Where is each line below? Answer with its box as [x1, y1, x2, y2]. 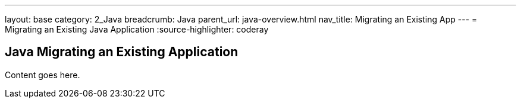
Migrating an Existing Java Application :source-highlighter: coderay [5, 24, 269, 34]
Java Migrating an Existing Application [5, 44, 238, 60]
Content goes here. [5, 69, 80, 80]
